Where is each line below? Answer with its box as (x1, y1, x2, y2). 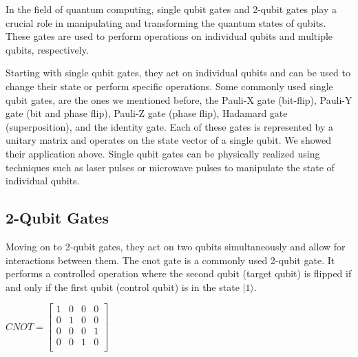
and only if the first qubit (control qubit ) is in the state (6, 279, 240, 294)
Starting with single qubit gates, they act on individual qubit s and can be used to (6, 65, 350, 80)
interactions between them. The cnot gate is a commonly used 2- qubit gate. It (6, 252, 335, 267)
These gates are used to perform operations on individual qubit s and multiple (6, 29, 333, 43)
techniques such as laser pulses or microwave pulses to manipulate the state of (6, 160, 335, 174)
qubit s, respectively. (6, 42, 89, 56)
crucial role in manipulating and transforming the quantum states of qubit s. (6, 15, 326, 30)
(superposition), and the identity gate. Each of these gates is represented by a (6, 119, 333, 133)
